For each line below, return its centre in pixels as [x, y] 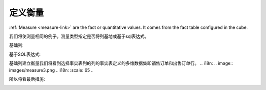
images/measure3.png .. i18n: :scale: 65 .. [51, 70]
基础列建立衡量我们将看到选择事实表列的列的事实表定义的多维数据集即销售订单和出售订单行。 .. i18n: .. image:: [121, 63]
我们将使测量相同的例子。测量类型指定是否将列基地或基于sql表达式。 [79, 36]
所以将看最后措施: [27, 79]
